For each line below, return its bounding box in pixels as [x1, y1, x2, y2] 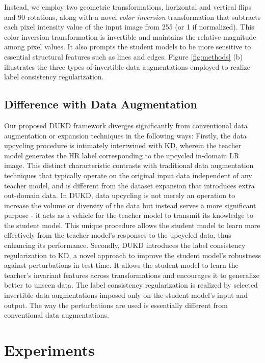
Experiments [4, 340, 95, 360]
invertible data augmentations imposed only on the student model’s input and [4, 290, 248, 300]
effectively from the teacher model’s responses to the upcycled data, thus [4, 230, 231, 240]
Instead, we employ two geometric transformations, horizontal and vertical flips [4, 2, 252, 12]
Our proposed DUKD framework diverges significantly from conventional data [4, 120, 248, 130]
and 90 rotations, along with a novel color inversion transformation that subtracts [4, 11, 261, 22]
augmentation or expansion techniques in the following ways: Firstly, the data [4, 130, 247, 141]
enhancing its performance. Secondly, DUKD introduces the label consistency [4, 240, 246, 250]
